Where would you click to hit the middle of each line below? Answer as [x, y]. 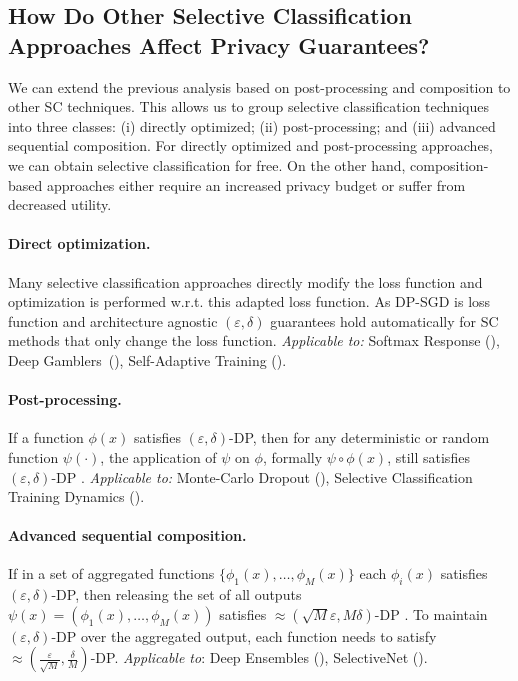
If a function [46, 437]
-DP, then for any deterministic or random [359, 437]
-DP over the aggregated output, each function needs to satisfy [244, 635]
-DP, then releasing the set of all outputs [176, 594]
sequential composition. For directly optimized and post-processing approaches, [250, 145]
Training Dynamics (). [76, 496]
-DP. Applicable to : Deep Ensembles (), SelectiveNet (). [259, 657]
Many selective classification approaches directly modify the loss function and [245, 281]
